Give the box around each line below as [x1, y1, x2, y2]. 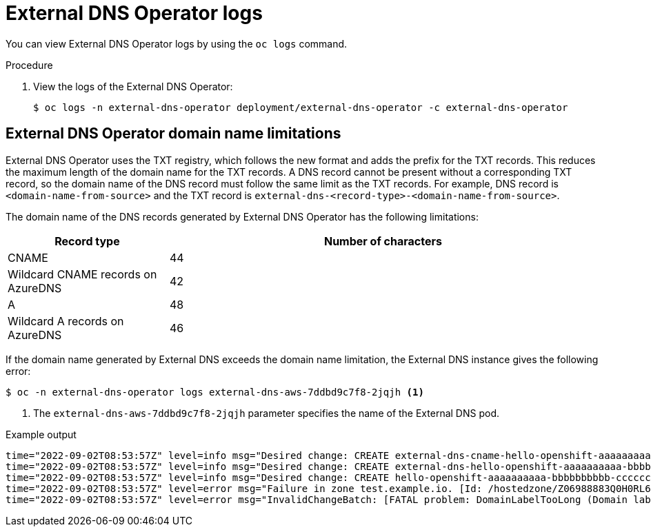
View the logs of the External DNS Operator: [33, 80, 233, 92]
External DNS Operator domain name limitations [6, 125, 341, 143]
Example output [6, 428, 77, 440]
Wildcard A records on [8, 314, 124, 328]
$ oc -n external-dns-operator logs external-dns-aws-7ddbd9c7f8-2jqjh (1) [6, 386, 424, 398]
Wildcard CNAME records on [8, 267, 157, 281]
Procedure [6, 59, 53, 71]
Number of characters [323, 234, 442, 248]
